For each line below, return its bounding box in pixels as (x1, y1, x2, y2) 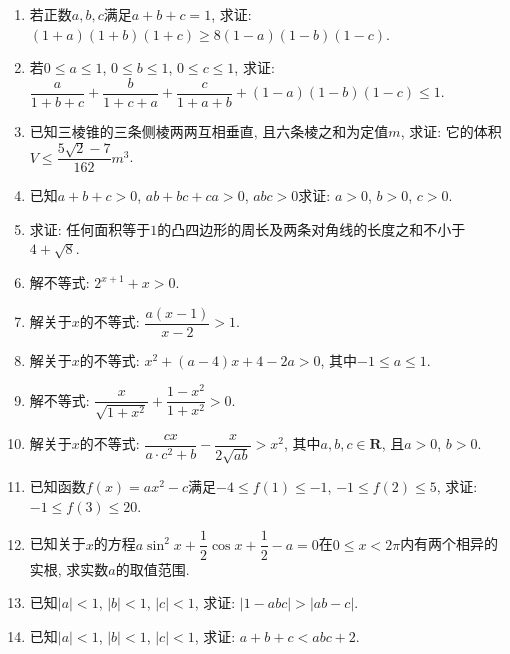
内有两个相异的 (400, 533, 499, 554)
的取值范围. (115, 558, 190, 579)
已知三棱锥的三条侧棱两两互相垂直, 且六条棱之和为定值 (29, 120, 389, 141)
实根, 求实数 (29, 558, 109, 579)
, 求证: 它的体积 (400, 120, 502, 141)
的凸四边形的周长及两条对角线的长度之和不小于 (157, 218, 466, 239)
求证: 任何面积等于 (29, 218, 151, 239)
